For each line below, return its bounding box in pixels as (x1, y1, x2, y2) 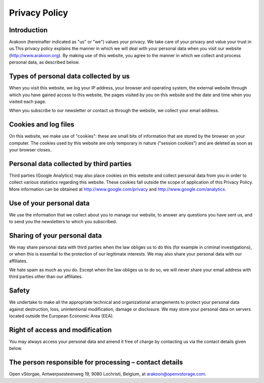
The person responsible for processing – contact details (9, 358, 183, 366)
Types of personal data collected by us (9, 72, 130, 81)
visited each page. (9, 98, 46, 105)
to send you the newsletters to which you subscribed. (9, 218, 117, 224)
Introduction (9, 26, 48, 34)
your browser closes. (9, 147, 52, 152)
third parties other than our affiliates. (9, 274, 83, 279)
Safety (9, 286, 30, 295)
